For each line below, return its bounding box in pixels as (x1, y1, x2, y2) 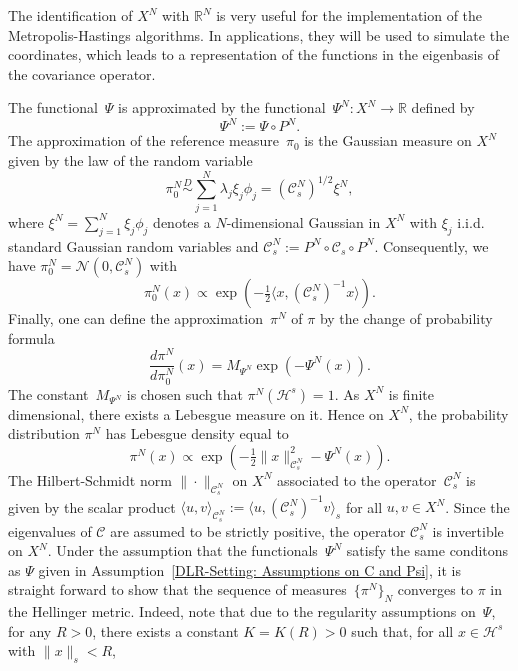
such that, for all (351, 620, 454, 641)
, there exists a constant (92, 620, 239, 641)
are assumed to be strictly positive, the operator (110, 520, 406, 541)
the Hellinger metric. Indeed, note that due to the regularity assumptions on (8, 601, 476, 622)
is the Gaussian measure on (304, 130, 472, 151)
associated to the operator (276, 469, 437, 490)
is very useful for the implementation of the (216, 5, 483, 25)
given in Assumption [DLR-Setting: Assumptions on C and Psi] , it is (38, 559, 461, 580)
